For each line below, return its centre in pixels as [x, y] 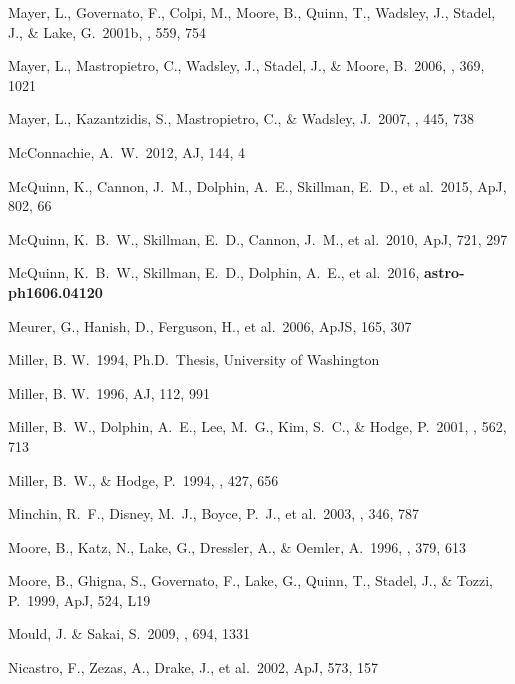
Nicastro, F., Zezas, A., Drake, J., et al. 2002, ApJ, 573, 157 [193, 667]
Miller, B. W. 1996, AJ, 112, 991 [109, 392]
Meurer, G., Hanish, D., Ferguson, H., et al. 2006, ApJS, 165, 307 [210, 325]
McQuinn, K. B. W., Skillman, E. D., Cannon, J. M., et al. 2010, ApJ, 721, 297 [258, 238]
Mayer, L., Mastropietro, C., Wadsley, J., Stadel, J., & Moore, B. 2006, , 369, [246, 65]
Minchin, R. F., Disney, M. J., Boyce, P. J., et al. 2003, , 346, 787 [213, 513]
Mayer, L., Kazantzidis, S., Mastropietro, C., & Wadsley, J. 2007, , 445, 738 [241, 118]
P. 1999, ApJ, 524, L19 [79, 599]
